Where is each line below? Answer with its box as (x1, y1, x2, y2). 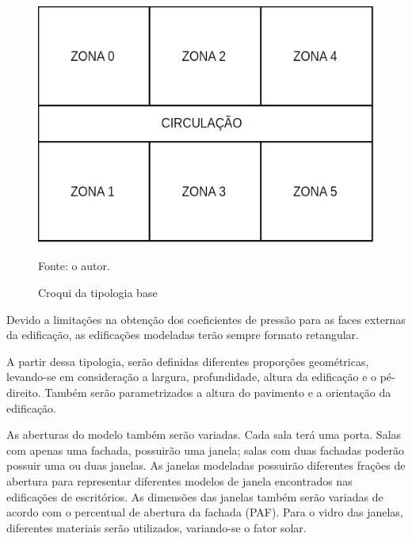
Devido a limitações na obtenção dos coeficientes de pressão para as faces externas (6, 311, 406, 327)
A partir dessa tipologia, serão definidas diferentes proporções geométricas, (6, 352, 369, 369)
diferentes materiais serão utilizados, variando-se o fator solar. (6, 519, 307, 535)
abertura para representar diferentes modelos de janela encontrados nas (6, 472, 353, 489)
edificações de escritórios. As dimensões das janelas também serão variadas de (6, 488, 383, 505)
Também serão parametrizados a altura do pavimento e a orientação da (44, 383, 391, 400)
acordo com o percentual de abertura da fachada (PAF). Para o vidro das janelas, (6, 504, 403, 520)
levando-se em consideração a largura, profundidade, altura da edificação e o (6, 368, 377, 385)
